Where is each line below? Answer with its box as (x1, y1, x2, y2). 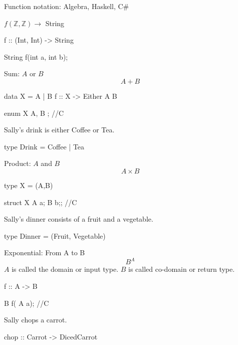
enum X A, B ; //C (4, 107, 64, 118)
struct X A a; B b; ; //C (4, 197, 77, 207)
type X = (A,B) (4, 180, 53, 190)
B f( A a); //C (4, 297, 49, 308)
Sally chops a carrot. (4, 314, 67, 325)
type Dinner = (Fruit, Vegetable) (4, 230, 106, 241)
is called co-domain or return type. (128, 264, 235, 274)
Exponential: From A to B (4, 247, 85, 258)
